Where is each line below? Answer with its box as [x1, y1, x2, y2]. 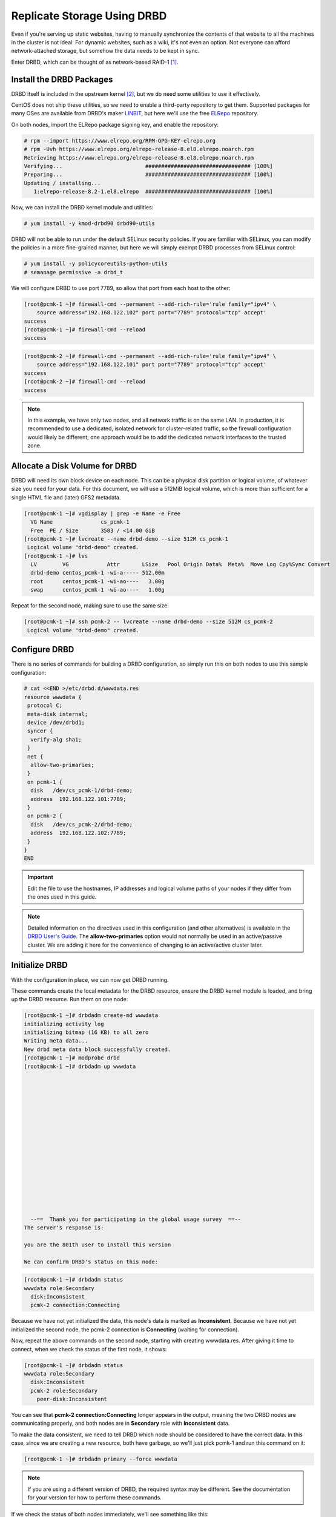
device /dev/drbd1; [27, 719, 85, 726]
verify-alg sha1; [30, 736, 82, 743]
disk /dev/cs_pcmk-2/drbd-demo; [30, 821, 133, 828]
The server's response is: [24, 1225, 104, 1231]
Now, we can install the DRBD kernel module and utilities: [11, 204, 154, 211]
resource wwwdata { [24, 694, 82, 700]
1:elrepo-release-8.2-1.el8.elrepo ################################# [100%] [33, 188, 274, 195]
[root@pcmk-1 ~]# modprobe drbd [24, 1055, 120, 1061]
